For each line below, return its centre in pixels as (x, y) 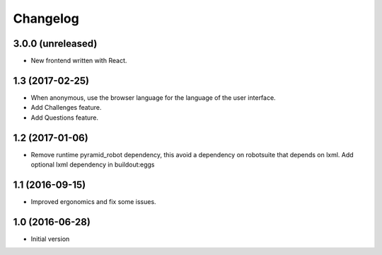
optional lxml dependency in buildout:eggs (93, 165)
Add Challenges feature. (66, 108)
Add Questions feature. (65, 118)
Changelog (46, 18)
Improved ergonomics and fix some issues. (93, 201)
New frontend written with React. (79, 61)
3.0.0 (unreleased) (55, 44)
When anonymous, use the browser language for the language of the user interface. (153, 97)
